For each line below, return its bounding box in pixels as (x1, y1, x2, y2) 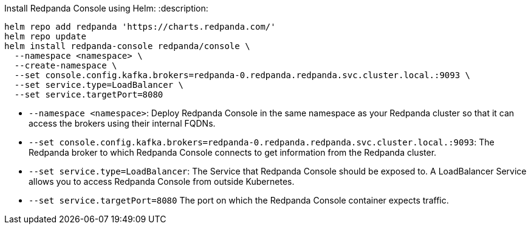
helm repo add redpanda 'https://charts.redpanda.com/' (4, 22, 276, 32)
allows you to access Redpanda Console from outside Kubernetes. (29, 176, 295, 187)
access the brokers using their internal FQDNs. (29, 118, 216, 128)
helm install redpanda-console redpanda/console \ (4, 41, 250, 51)
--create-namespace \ (14, 61, 117, 70)
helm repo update (4, 32, 86, 41)
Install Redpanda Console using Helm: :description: (4, 3, 208, 13)
